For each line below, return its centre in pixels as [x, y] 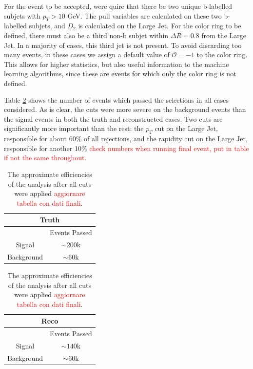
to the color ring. [222, 54]
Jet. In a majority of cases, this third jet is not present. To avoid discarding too [123, 45]
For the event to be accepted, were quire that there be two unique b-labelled [118, 6]
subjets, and [47, 26]
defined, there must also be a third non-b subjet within [86, 35]
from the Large [224, 35]
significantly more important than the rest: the [74, 128]
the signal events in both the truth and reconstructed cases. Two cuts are [113, 119]
